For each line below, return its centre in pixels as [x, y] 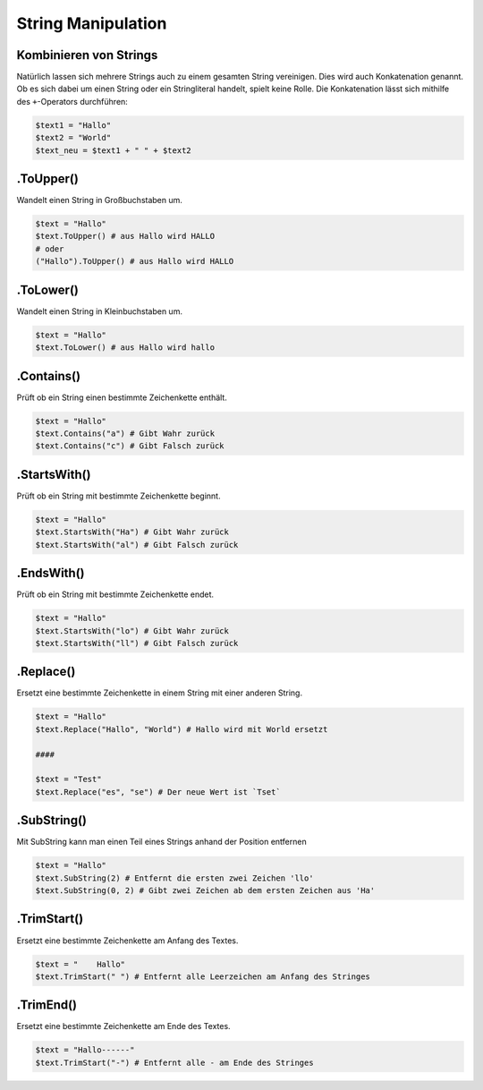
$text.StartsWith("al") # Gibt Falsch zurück [137, 545]
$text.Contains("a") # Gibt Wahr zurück [125, 434]
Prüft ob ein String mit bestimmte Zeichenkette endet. [115, 594]
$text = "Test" [68, 779]
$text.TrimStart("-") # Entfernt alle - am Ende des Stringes [174, 1062]
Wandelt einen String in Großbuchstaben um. [100, 200]
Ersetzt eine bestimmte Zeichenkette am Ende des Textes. [124, 1026]
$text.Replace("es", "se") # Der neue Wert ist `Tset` [158, 792]
